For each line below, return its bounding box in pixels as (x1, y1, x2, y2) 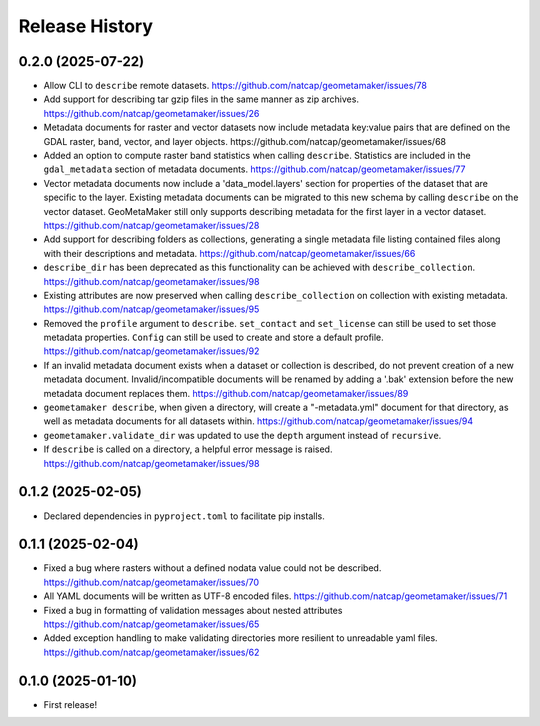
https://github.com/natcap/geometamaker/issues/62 (43, 646, 260, 658)
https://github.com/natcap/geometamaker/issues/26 (43, 107, 260, 119)
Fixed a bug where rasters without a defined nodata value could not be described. (43, 562, 382, 574)
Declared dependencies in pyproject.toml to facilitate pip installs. (43, 510, 325, 522)
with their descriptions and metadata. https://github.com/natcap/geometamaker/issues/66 (43, 247, 416, 259)
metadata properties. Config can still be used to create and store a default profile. (43, 331, 384, 344)
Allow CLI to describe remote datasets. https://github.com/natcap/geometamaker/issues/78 (43, 80, 427, 92)
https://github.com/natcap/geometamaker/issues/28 (43, 219, 260, 231)
